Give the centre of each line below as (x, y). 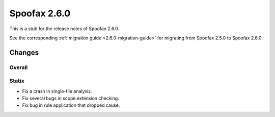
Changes (24, 52)
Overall (19, 67)
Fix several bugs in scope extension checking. (71, 98)
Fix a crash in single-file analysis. (57, 91)
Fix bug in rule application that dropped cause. (71, 105)
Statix (17, 81)
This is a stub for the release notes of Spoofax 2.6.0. (64, 29)
